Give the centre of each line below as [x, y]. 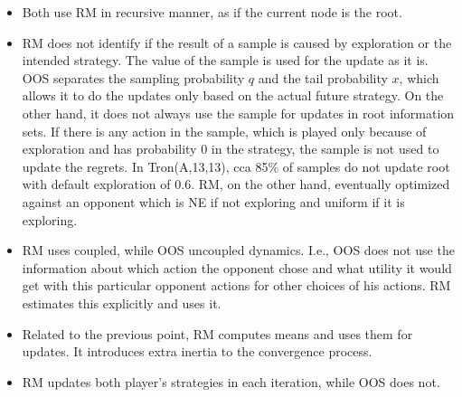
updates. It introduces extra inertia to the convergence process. [197, 351]
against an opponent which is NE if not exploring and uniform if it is [213, 201]
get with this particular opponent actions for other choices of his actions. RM [236, 285]
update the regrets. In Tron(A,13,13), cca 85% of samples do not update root [236, 166]
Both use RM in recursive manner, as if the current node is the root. [212, 12]
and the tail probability [323, 77]
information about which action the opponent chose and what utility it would [237, 267]
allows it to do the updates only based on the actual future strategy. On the [233, 95]
